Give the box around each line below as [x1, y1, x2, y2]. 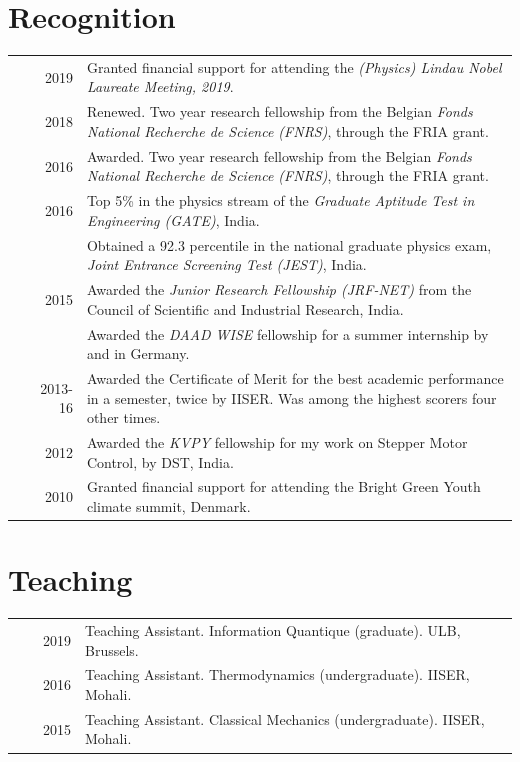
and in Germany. [86, 343, 190, 364]
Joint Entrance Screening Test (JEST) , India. [86, 254, 367, 275]
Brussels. [85, 639, 139, 660]
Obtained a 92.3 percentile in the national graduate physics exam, [86, 234, 492, 255]
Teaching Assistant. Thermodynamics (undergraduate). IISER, [85, 664, 470, 685]
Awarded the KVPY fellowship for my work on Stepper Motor [86, 431, 468, 452]
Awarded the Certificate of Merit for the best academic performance [86, 367, 504, 388]
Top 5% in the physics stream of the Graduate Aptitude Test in [86, 190, 475, 211]
